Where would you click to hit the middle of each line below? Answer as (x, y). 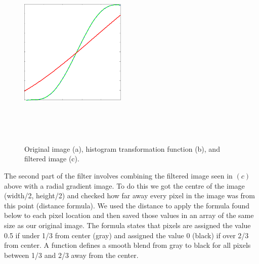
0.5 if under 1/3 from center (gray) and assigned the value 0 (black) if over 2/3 (126, 235)
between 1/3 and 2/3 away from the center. (71, 255)
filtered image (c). (52, 159)
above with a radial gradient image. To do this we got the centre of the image (124, 185)
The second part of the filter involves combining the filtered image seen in (118, 176)
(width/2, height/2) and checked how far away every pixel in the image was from (129, 195)
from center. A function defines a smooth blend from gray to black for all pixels (127, 245)
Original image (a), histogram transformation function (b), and (122, 148)
